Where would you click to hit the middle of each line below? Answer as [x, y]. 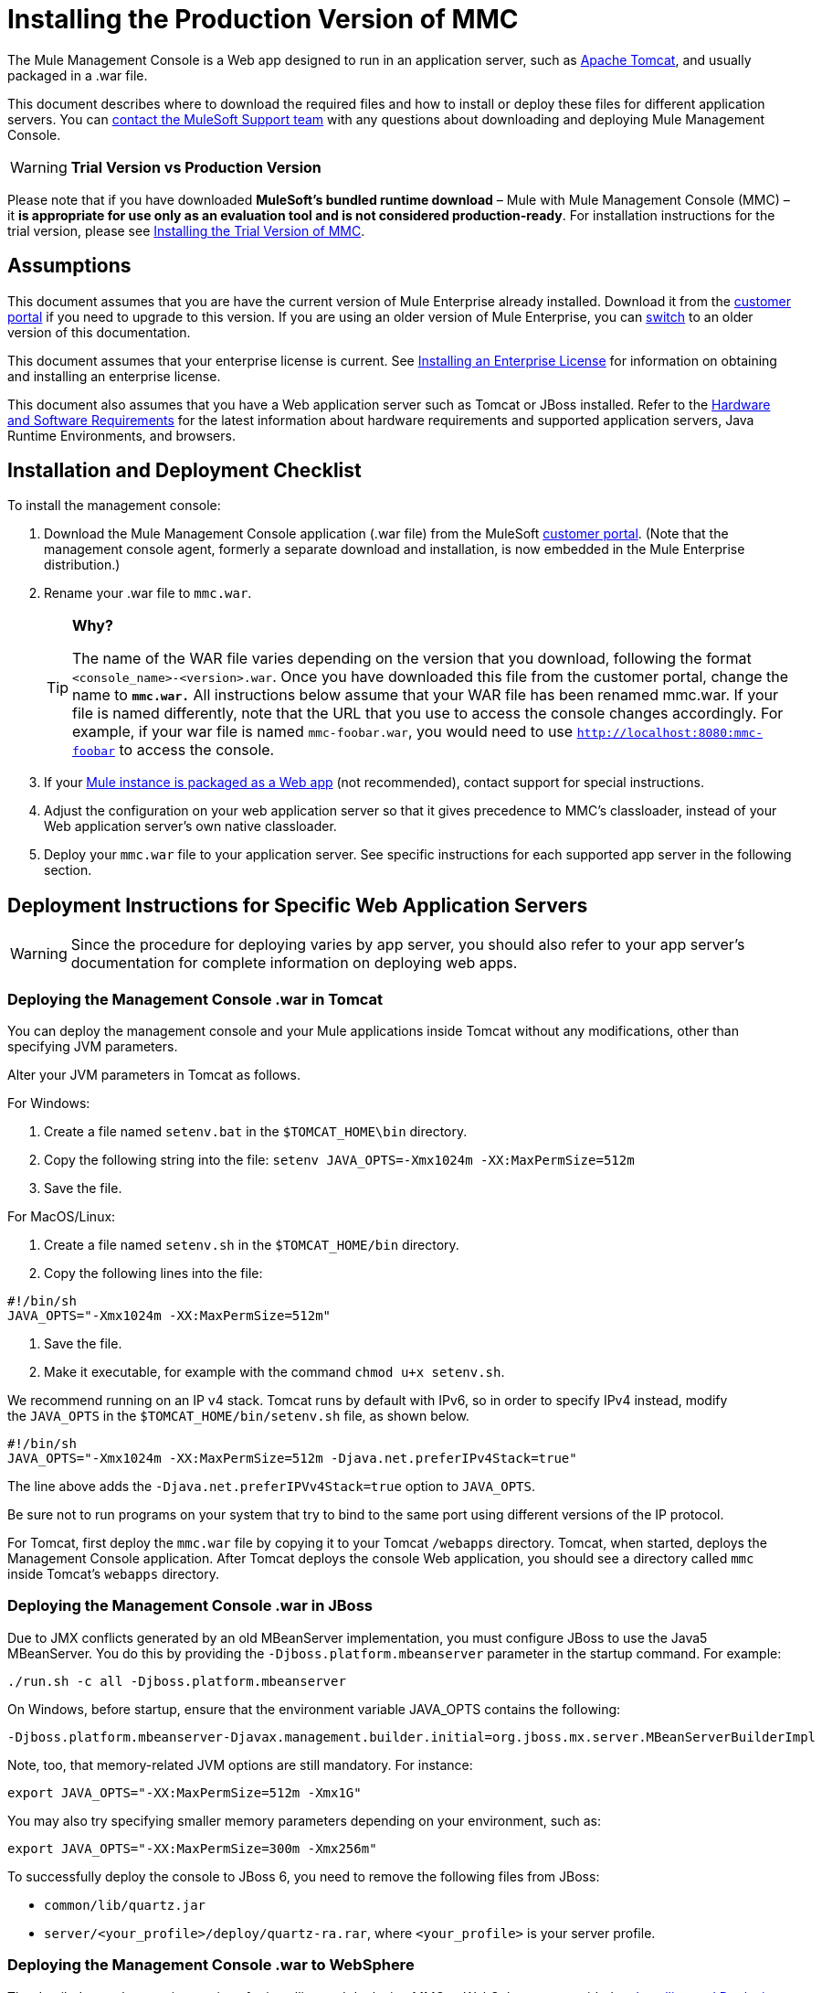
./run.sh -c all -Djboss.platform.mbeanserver [177, 1681]
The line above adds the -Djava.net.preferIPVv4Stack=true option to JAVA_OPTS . [271, 1487]
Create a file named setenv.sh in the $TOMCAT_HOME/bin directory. [252, 1245]
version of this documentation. [99, 332]
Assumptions [69, 266]
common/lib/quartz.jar [125, 1905]
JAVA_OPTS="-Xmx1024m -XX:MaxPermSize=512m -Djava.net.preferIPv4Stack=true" [292, 1459]
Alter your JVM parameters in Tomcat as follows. [154, 1075]
